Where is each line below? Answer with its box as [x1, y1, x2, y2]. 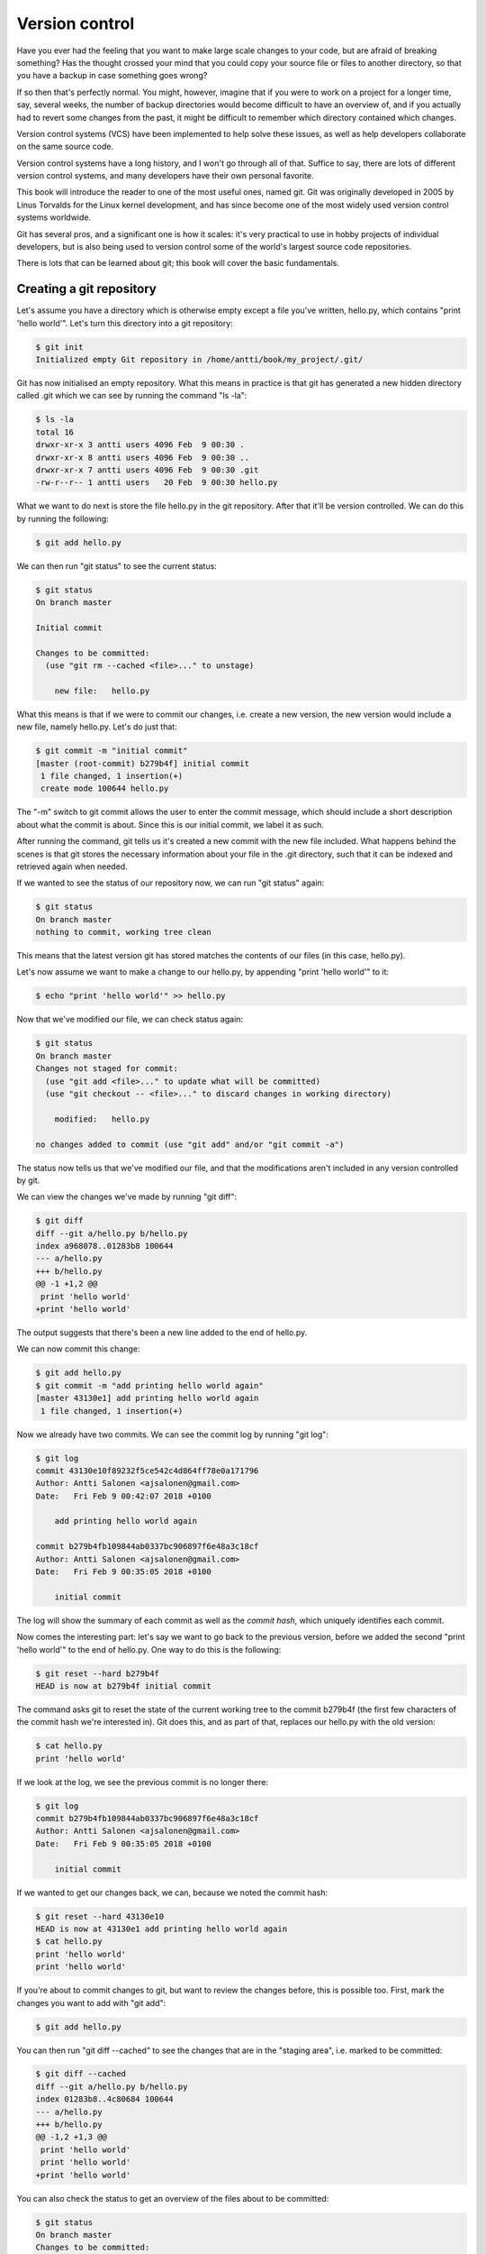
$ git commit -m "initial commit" [35, 746, 188, 756]
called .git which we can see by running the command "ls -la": [16, 390, 247, 401]
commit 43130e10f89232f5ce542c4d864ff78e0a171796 [35, 1465, 259, 1476]
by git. [16, 1175, 40, 1186]
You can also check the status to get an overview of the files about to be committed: [16, 2193, 329, 2204]
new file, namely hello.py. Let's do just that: [16, 721, 177, 732]
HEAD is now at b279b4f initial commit [35, 1681, 211, 1690]
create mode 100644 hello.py [40, 783, 169, 793]
